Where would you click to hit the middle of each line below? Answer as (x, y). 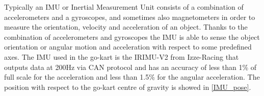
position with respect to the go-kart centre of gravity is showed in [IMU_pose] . (128, 87)
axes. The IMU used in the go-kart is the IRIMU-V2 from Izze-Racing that (122, 56)
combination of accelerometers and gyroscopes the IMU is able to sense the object (132, 37)
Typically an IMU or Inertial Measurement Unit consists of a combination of (124, 7)
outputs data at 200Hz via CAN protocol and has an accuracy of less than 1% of (130, 67)
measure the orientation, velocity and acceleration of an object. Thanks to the (126, 27)
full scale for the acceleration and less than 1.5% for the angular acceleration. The (132, 77)
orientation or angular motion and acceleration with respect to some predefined (128, 47)
